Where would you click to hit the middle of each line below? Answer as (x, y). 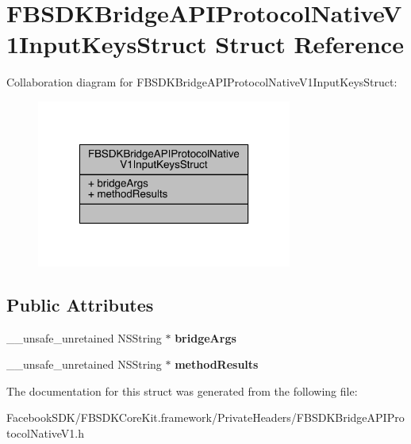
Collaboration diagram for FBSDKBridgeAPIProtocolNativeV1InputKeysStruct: (202, 82)
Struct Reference (309, 44)
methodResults (217, 364)
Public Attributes (80, 304)
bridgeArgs (205, 337)
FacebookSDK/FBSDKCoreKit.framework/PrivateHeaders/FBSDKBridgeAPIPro (205, 417)
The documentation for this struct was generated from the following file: (182, 390)
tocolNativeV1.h (46, 433)
